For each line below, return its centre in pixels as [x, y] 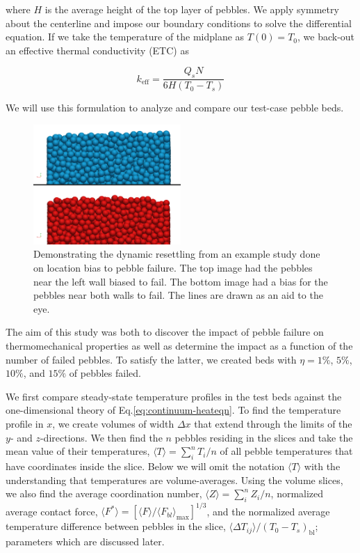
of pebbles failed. [105, 373]
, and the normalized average [268, 511]
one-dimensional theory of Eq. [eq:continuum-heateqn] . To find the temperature [173, 410]
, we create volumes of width [113, 424]
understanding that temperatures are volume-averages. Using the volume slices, [174, 480]
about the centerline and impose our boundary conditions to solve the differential [179, 23]
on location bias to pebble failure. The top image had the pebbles [173, 268]
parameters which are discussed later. [85, 542]
